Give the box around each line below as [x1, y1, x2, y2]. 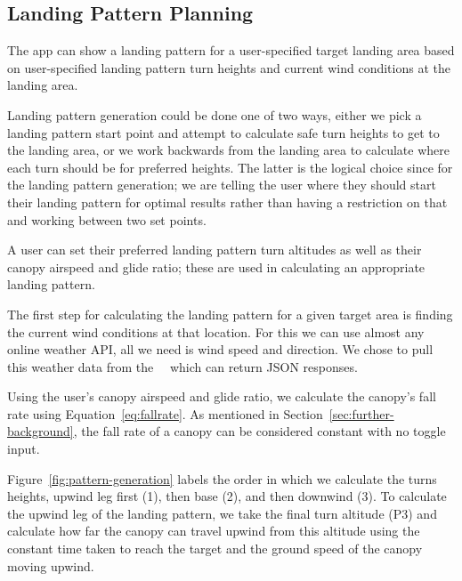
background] [7, 422, 74, 440]
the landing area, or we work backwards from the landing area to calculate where [7, 141, 450, 159]
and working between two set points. [7, 210, 207, 229]
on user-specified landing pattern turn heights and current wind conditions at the [7, 58, 450, 77]
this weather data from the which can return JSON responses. [7, 357, 358, 375]
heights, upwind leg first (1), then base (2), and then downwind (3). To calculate [7, 487, 447, 505]
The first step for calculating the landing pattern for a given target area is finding [7, 304, 453, 323]
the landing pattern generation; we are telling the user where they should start [7, 175, 436, 194]
